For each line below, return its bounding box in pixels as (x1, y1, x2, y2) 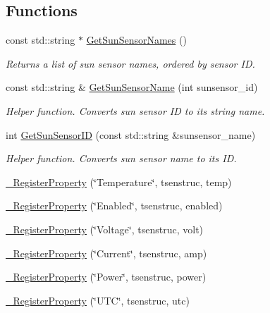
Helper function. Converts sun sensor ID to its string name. (6, 103, 265, 118)
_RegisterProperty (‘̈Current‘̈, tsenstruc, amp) (6, 245, 207, 260)
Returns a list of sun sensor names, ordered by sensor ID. (6, 56, 255, 70)
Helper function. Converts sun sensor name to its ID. (6, 151, 237, 166)
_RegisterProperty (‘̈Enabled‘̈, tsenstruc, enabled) (6, 198, 223, 213)
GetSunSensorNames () (86, 32, 187, 47)
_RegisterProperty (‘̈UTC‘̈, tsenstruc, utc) (6, 293, 190, 307)
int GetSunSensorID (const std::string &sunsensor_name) (6, 127, 256, 142)
